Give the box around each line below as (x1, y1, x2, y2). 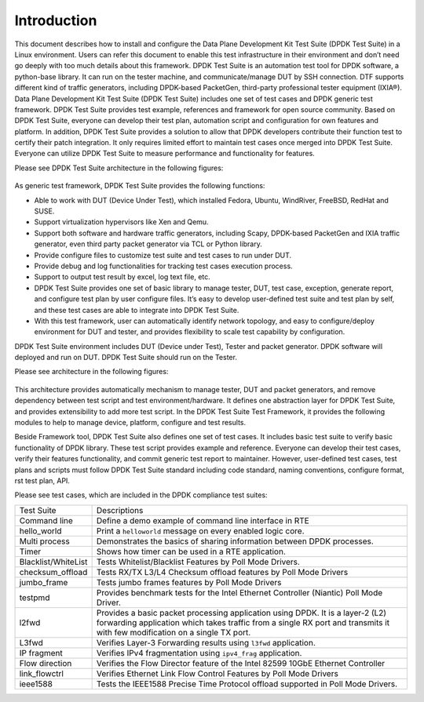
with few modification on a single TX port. (96, 627, 251, 638)
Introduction (14, 12, 97, 29)
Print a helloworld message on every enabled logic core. (96, 526, 305, 537)
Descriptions (96, 504, 144, 515)
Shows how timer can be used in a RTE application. (96, 546, 286, 557)
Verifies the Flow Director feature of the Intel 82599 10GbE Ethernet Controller (96, 657, 386, 668)
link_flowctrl (19, 667, 64, 678)
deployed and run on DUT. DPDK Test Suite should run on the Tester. (14, 353, 237, 362)
